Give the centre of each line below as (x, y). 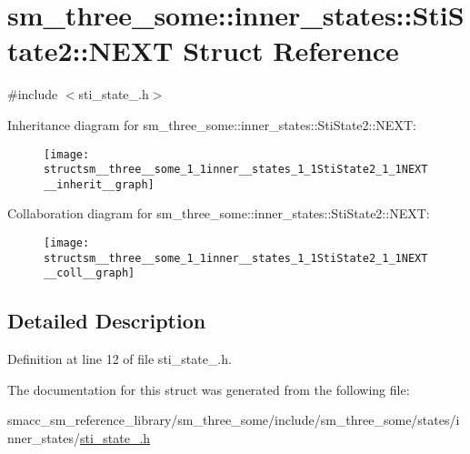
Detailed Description (107, 321)
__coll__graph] (90, 273)
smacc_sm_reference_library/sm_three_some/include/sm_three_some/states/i (234, 420)
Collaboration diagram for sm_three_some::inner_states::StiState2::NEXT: (219, 213)
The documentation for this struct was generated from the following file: (209, 389)
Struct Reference (291, 50)
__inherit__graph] (99, 184)
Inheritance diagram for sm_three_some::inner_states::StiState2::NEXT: (212, 124)
